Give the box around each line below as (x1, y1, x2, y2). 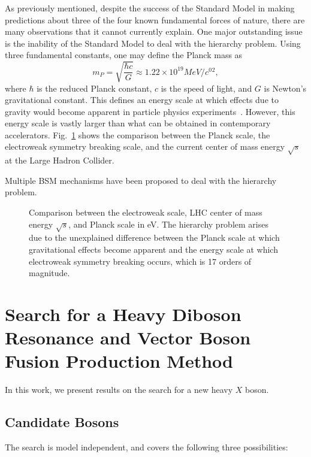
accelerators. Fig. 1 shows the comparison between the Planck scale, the (5, 128, 270, 141)
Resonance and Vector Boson (5, 325, 251, 350)
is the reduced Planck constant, (37, 81, 152, 94)
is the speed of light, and (161, 81, 252, 94)
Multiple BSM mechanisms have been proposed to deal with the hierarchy (5, 174, 277, 186)
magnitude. (29, 267, 70, 279)
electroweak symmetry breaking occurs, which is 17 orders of (29, 255, 252, 267)
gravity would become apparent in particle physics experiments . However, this (5, 105, 295, 117)
